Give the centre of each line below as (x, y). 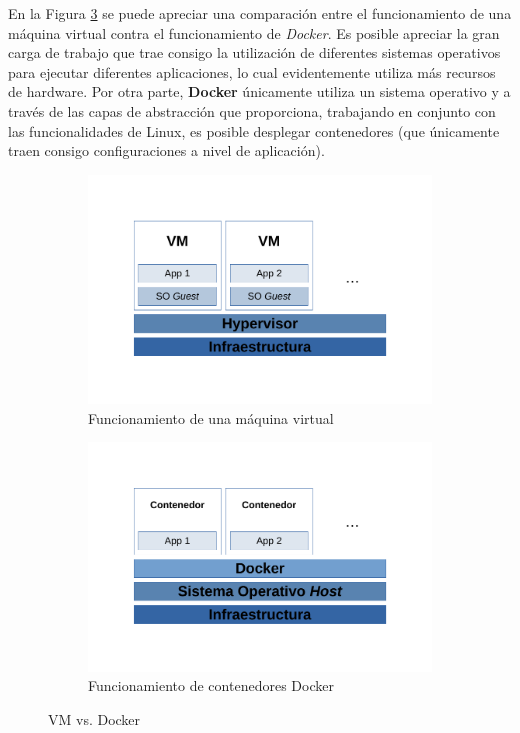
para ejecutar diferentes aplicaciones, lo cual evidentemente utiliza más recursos (252, 71)
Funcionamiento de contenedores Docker (211, 685)
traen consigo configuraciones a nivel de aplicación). (166, 150)
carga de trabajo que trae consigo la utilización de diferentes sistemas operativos (254, 52)
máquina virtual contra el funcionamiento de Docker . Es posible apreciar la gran (254, 32)
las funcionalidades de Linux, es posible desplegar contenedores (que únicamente (254, 130)
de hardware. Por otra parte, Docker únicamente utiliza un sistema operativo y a (259, 91)
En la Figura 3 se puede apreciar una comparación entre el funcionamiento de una (260, 13)
